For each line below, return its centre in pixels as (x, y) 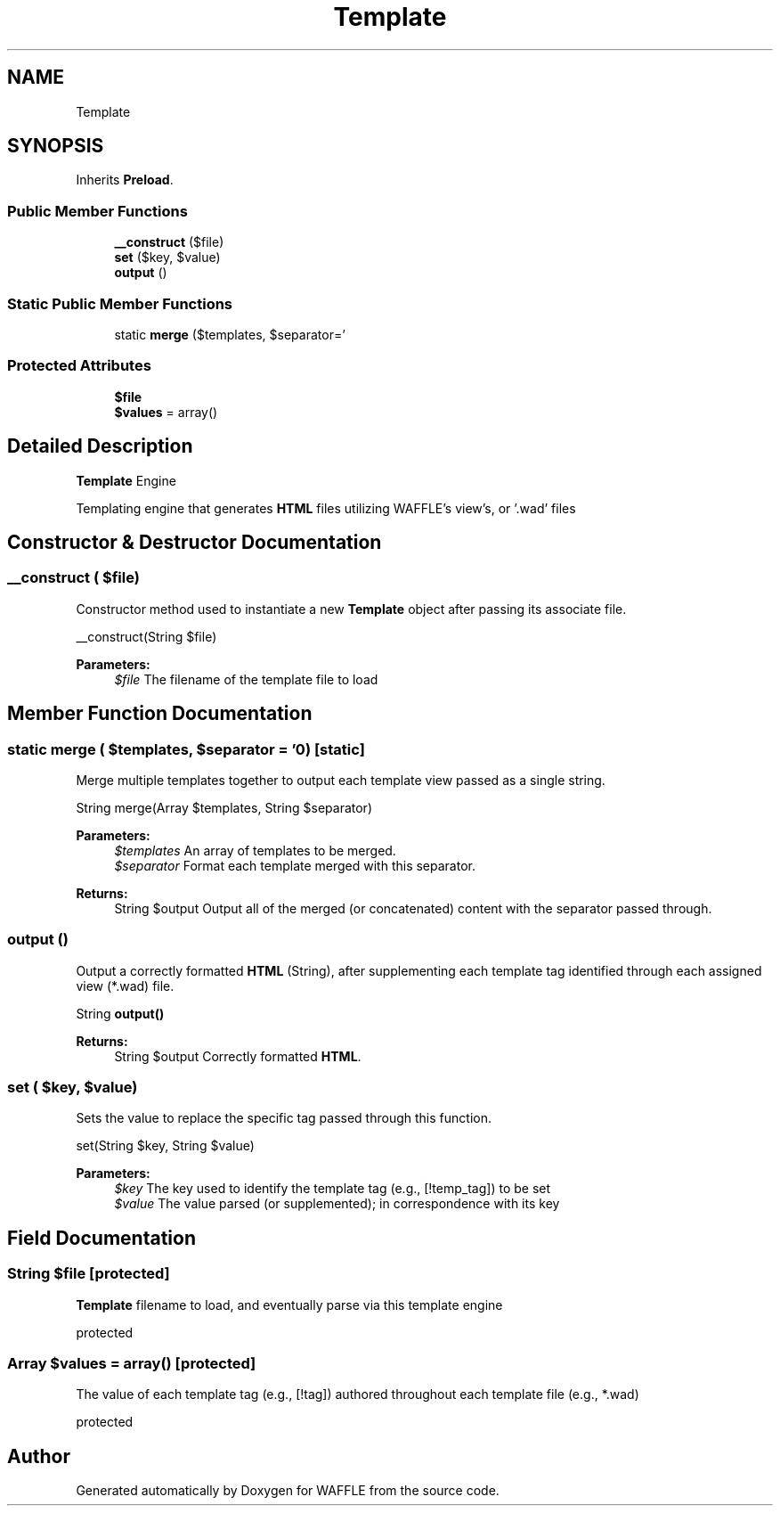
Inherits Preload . (125, 180)
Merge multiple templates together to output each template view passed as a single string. (341, 780)
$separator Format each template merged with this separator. (295, 865)
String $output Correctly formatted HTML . (238, 1056)
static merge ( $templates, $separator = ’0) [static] (186, 749)
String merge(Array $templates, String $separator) (224, 807)
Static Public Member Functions (120, 303)
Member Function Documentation (160, 714)
